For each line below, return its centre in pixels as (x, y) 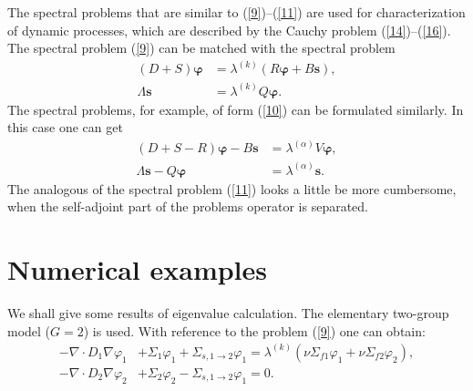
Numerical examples (138, 269)
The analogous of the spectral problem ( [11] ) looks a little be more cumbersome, (232, 188)
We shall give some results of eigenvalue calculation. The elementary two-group (228, 313)
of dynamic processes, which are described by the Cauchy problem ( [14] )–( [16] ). (229, 30)
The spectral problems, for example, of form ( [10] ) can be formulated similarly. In (236, 109)
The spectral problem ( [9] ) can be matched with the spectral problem (201, 48)
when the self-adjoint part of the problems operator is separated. (188, 206)
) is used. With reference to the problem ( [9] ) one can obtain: (254, 330)
